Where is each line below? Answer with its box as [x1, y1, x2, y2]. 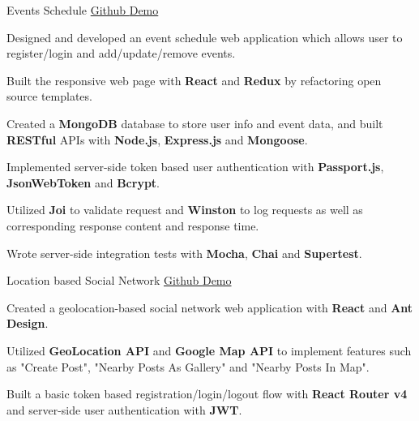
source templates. [6, 88, 92, 105]
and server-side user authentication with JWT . [6, 401, 242, 418]
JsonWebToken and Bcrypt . [6, 174, 160, 191]
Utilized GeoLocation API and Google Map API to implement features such [6, 342, 412, 359]
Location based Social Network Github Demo [6, 272, 232, 289]
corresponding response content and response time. [6, 217, 259, 234]
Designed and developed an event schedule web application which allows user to [6, 28, 403, 45]
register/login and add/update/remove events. [6, 45, 236, 62]
